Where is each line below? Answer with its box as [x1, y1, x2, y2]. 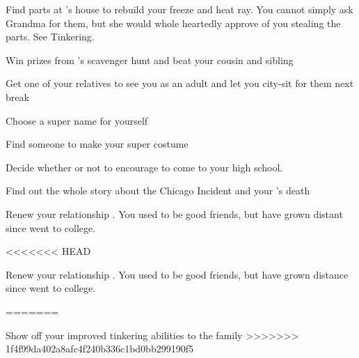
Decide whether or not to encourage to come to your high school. [6, 159, 283, 174]
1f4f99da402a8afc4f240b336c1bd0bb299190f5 [6, 341, 193, 356]
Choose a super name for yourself [6, 113, 148, 127]
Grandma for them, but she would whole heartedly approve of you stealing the [6, 15, 341, 30]
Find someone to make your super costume [6, 137, 189, 151]
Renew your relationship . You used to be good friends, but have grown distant [6, 206, 343, 221]
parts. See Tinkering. [6, 29, 95, 44]
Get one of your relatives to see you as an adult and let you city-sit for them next [6, 76, 354, 91]
